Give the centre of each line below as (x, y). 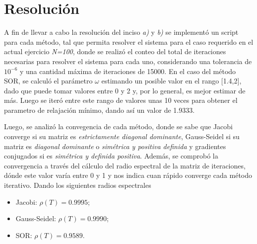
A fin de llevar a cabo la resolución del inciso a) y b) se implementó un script (121, 32)
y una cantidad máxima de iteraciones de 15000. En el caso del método (128, 71)
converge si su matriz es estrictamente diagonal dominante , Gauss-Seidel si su (122, 136)
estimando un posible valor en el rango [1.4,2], (171, 81)
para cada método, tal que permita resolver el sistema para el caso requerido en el (129, 41)
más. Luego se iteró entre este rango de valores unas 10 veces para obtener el (121, 100)
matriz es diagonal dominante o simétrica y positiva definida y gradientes (115, 146)
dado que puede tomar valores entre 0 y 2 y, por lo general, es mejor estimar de (125, 90)
